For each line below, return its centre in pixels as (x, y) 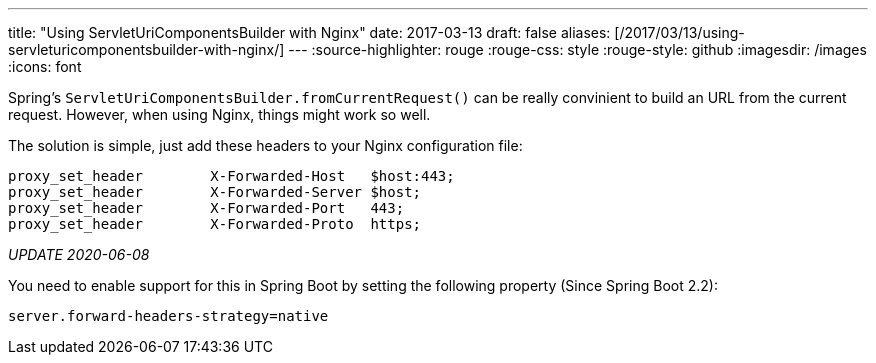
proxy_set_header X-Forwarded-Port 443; (206, 208)
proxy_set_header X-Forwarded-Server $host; (215, 192)
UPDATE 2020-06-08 (79, 254)
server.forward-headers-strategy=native (168, 316)
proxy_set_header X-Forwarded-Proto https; (215, 224)
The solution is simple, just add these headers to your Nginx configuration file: (265, 145)
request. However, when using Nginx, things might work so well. (219, 114)
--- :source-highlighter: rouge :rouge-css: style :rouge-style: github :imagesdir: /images (577, 49)
